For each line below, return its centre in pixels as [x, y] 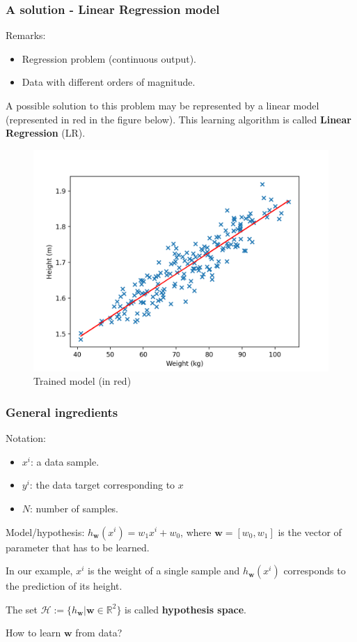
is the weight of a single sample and [164, 571]
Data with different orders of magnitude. [109, 82]
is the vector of [310, 532]
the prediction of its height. [64, 586]
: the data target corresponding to [102, 485]
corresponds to [315, 571]
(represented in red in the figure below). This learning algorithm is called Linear [178, 119]
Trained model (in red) [82, 381]
